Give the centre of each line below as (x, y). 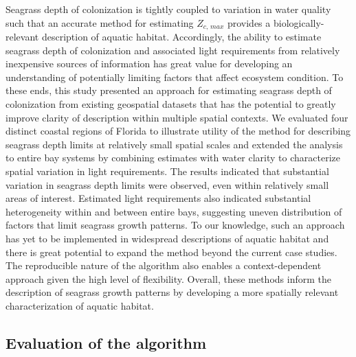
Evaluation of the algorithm (106, 342)
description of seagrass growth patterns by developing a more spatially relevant (172, 292)
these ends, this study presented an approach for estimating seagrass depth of (169, 90)
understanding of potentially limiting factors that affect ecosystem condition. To (175, 77)
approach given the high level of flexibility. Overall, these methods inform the (168, 278)
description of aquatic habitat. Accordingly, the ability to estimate (181, 37)
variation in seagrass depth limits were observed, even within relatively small (167, 184)
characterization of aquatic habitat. (80, 305)
